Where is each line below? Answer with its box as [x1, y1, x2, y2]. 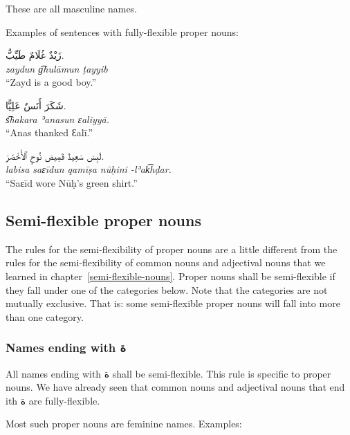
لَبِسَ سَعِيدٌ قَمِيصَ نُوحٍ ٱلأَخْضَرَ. [6, 148, 104, 163]
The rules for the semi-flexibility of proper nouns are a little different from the [6, 241, 338, 256]
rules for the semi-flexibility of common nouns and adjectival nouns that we [6, 255, 326, 270]
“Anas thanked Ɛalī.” [6, 125, 93, 140]
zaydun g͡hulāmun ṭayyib [6, 61, 108, 75]
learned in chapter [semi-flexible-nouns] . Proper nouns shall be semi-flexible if [6, 268, 335, 283]
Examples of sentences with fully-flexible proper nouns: [6, 24, 239, 39]
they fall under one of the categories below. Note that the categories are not [6, 282, 328, 297]
